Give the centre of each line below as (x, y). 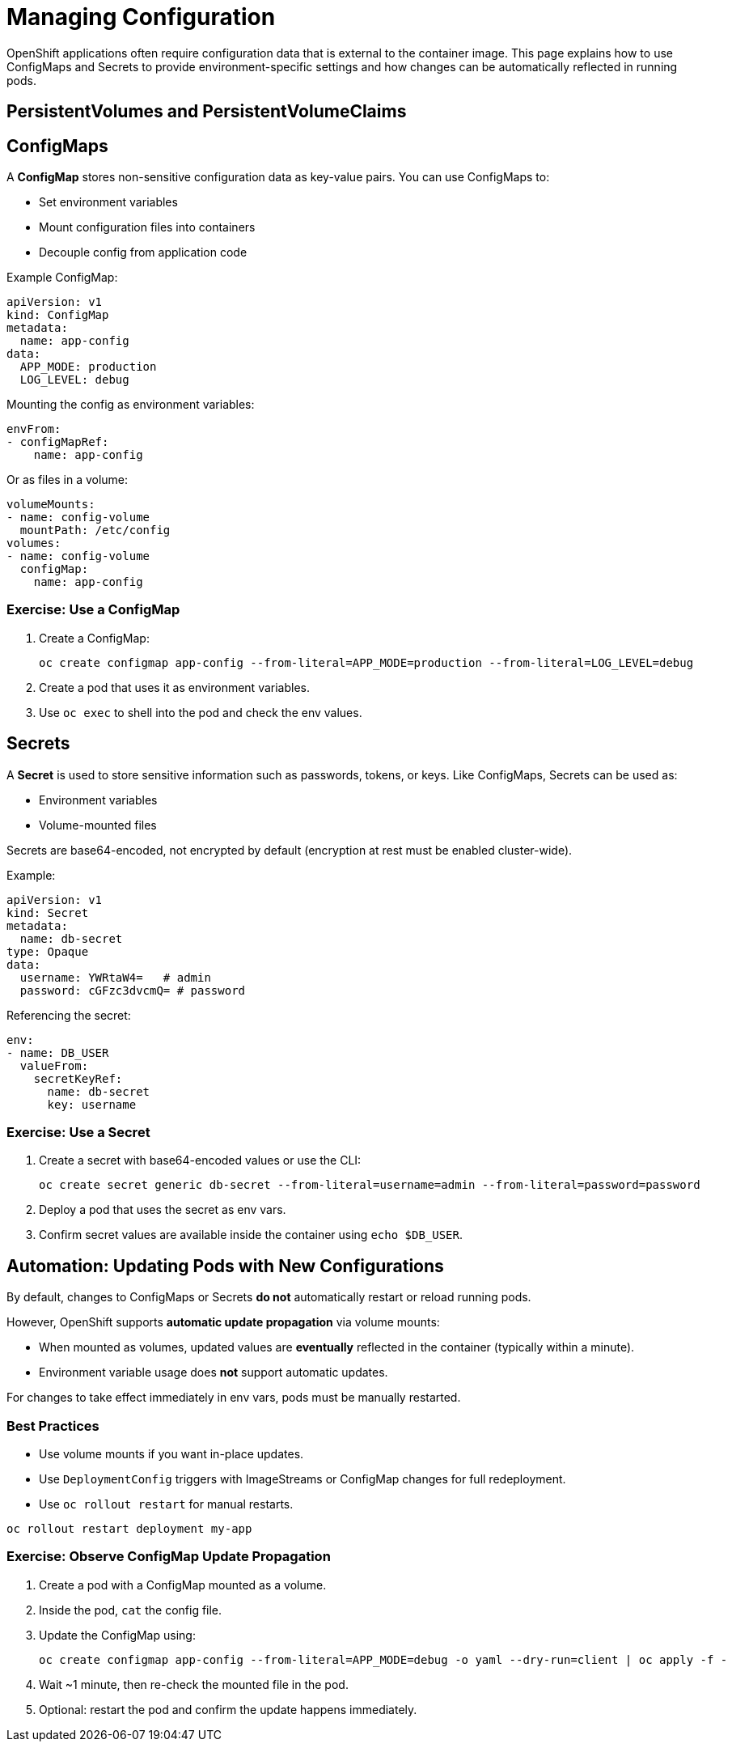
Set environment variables (108, 202)
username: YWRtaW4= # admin (115, 977)
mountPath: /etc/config (95, 530)
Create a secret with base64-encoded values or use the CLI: (200, 1160)
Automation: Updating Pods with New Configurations (225, 1266)
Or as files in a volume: (68, 480)
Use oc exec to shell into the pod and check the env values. (201, 712)
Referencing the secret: (69, 1015)
